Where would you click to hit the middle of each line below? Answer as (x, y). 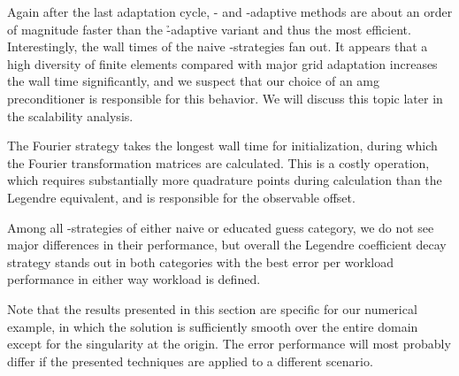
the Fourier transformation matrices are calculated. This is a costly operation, (218, 162)
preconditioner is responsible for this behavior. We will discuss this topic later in (225, 98)
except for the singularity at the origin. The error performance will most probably (229, 344)
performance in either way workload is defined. (134, 279)
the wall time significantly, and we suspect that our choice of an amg (194, 81)
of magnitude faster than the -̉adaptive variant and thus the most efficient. (209, 29)
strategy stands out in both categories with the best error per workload (200, 261)
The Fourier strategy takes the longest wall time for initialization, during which (222, 146)
